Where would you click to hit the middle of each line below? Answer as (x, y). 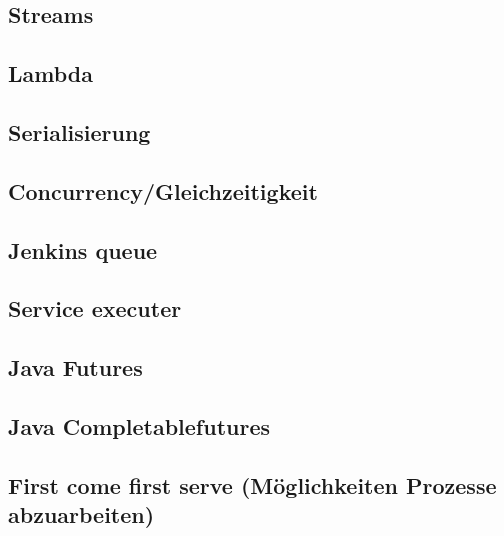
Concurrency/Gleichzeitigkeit (163, 190)
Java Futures (75, 367)
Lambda (50, 73)
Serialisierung (79, 131)
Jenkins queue (83, 249)
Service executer (95, 308)
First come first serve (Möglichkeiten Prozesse (252, 484)
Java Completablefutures (139, 425)
